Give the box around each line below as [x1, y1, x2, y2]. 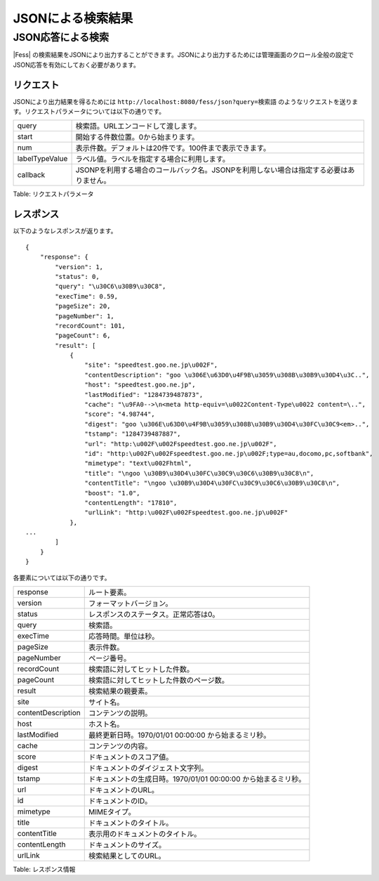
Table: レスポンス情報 [13, 865, 76, 874]
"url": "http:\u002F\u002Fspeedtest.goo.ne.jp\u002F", [84, 440, 277, 448]
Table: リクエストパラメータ [13, 190, 94, 198]
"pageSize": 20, [55, 302, 111, 311]
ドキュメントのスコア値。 [88, 752, 173, 762]
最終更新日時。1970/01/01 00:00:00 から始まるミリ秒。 [88, 731, 271, 740]
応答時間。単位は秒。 [88, 632, 159, 641]
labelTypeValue [17, 154, 68, 164]
